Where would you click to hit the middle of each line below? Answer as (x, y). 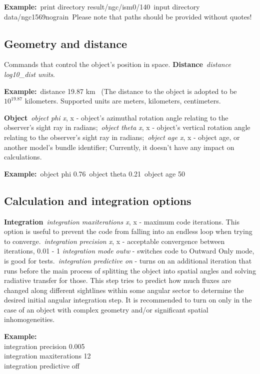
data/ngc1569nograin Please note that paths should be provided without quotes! (128, 16)
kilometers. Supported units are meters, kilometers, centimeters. (123, 101)
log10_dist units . (29, 74)
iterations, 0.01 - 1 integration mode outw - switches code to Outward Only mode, (129, 251)
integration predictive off (42, 365)
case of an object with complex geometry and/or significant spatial (106, 309)
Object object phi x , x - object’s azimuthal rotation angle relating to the (116, 117)
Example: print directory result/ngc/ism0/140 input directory (102, 6)
